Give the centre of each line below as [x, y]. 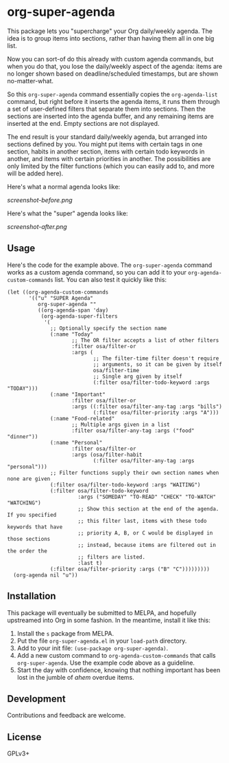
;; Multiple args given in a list [121, 425]
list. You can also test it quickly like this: [110, 279]
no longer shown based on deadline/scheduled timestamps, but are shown [113, 74]
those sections [29, 539]
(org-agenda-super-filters [79, 316]
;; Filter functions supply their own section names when [135, 473]
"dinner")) [23, 437]
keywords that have [35, 527]
